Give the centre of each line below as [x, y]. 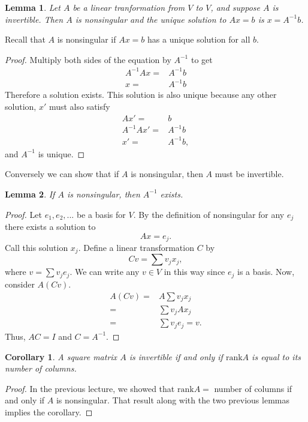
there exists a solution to [50, 226]
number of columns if [253, 388]
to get [202, 59]
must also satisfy [79, 107]
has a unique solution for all [199, 39]
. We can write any [105, 272]
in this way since [194, 272]
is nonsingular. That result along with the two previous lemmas [173, 400]
